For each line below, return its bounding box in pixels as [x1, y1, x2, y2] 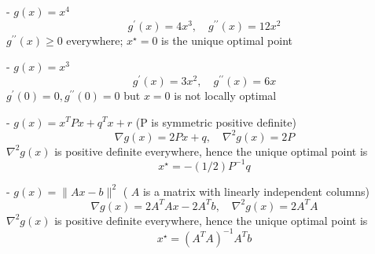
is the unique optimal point [161, 31, 293, 48]
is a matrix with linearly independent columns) [142, 182, 369, 199]
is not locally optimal [174, 87, 277, 103]
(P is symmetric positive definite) [135, 113, 296, 130]
